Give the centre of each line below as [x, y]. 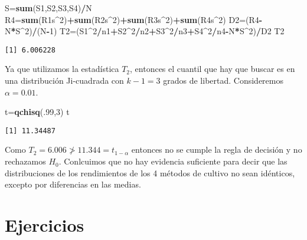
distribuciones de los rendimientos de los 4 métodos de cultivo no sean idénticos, [150, 172]
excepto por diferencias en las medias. [73, 184]
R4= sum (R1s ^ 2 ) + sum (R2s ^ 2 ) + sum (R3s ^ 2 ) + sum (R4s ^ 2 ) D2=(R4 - [134, 19]
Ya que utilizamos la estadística [62, 69]
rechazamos [25, 161]
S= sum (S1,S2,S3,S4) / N [48, 8]
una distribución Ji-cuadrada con [64, 80]
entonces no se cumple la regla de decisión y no [217, 149]
